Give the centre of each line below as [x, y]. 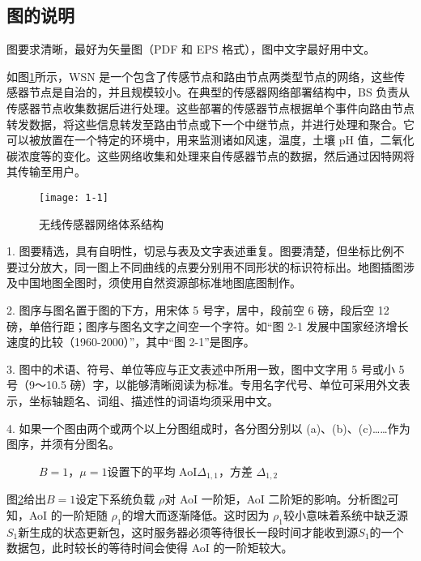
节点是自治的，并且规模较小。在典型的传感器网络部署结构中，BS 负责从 [219, 92]
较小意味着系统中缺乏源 [346, 514]
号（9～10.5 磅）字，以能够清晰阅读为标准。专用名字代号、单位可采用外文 [203, 385]
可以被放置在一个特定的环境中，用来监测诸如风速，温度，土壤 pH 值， [193, 140]
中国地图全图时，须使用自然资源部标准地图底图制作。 [159, 283]
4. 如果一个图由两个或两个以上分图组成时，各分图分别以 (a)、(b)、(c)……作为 [208, 428]
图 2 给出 [26, 499]
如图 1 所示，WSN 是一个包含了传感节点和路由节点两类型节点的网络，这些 [200, 76]
